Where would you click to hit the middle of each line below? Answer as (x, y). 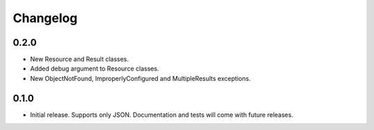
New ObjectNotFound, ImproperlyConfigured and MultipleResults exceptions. (140, 78)
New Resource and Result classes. (80, 59)
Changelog (45, 18)
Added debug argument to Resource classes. (95, 68)
